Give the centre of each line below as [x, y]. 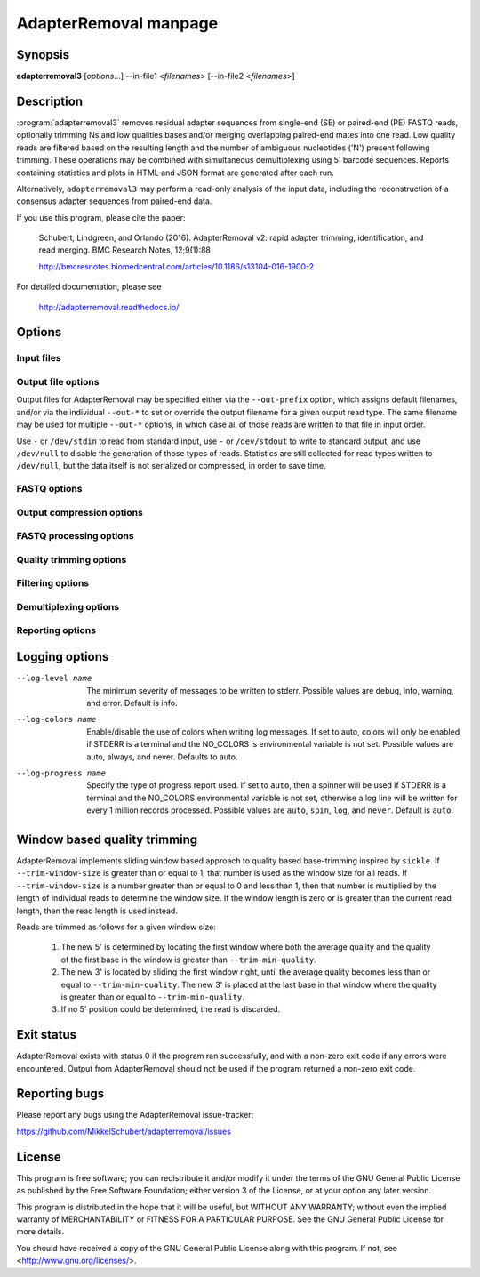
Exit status [47, 1035]
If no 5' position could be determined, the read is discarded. [171, 1009]
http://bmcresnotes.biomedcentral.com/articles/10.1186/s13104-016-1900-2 [176, 266]
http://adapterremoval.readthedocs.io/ [109, 307]
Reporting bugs [60, 1094]
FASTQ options [49, 489]
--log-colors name [56, 719]
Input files [39, 358]
